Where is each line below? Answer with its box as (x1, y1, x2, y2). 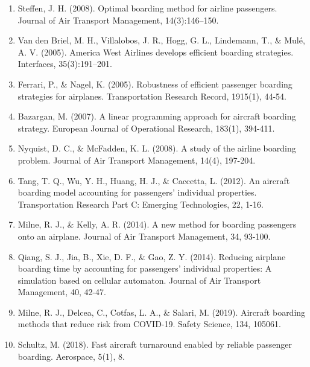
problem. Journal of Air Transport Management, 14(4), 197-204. (17, 153, 256, 166)
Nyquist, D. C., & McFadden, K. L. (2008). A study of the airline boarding (17, 142, 296, 155)
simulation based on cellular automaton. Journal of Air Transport (17, 273, 261, 286)
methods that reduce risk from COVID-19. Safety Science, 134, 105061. (17, 318, 281, 330)
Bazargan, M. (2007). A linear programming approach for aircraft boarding (17, 110, 296, 123)
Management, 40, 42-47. (17, 286, 107, 298)
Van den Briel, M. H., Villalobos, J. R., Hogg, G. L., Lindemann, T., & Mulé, (17, 34, 305, 46)
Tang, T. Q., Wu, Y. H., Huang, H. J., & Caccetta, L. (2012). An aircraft (17, 174, 290, 187)
